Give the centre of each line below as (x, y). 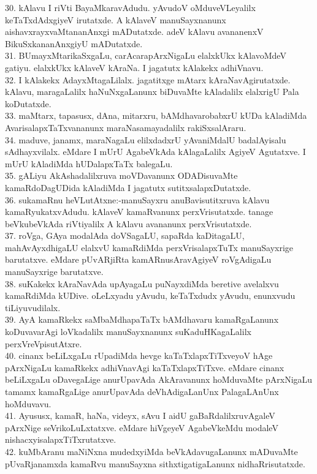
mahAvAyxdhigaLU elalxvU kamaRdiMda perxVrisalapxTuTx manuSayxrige (149, 247)
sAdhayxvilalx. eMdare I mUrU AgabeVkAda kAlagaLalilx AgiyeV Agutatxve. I (155, 152)
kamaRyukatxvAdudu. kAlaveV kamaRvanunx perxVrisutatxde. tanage (139, 212)
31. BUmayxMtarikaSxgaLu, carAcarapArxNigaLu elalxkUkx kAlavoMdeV (146, 55)
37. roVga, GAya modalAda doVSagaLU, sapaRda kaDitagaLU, (125, 235)
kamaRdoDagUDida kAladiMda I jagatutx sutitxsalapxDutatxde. (128, 187)
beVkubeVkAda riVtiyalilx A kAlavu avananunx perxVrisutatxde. (128, 223)
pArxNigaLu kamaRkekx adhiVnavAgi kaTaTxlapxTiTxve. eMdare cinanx (145, 367)
